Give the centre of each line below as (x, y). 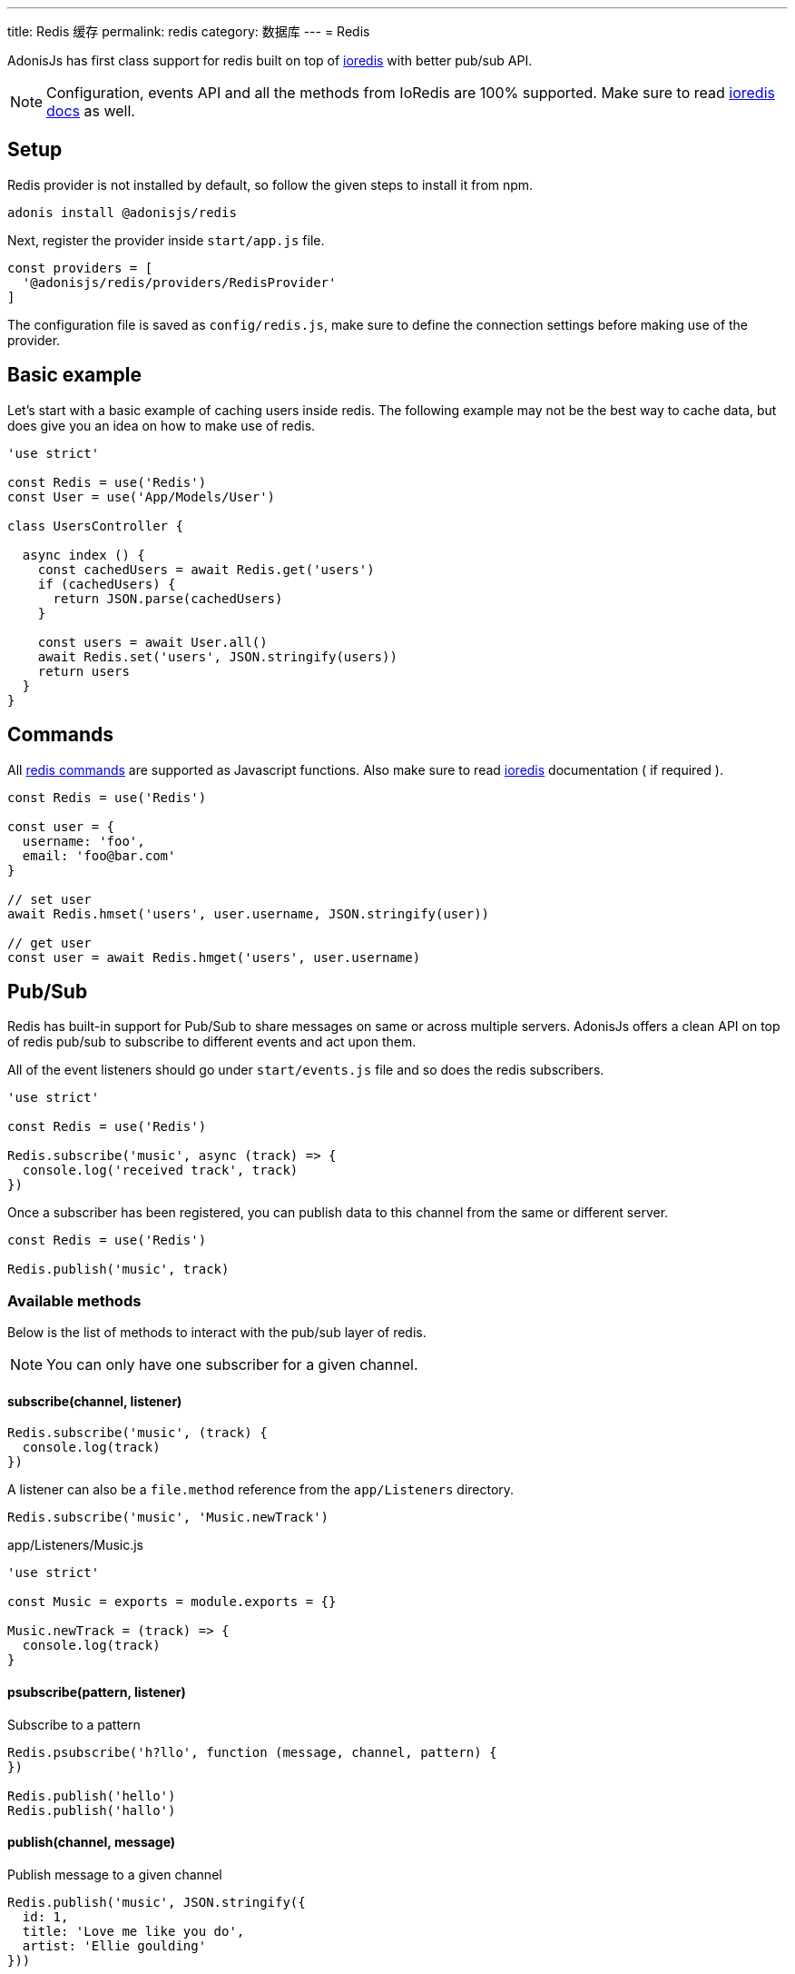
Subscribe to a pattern (74, 1724)
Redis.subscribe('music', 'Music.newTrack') (168, 1518)
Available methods (74, 1300)
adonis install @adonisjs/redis (122, 212)
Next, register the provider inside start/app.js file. (166, 240)
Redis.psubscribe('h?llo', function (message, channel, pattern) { (252, 1752)
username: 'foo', (83, 841)
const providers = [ (80, 268)
